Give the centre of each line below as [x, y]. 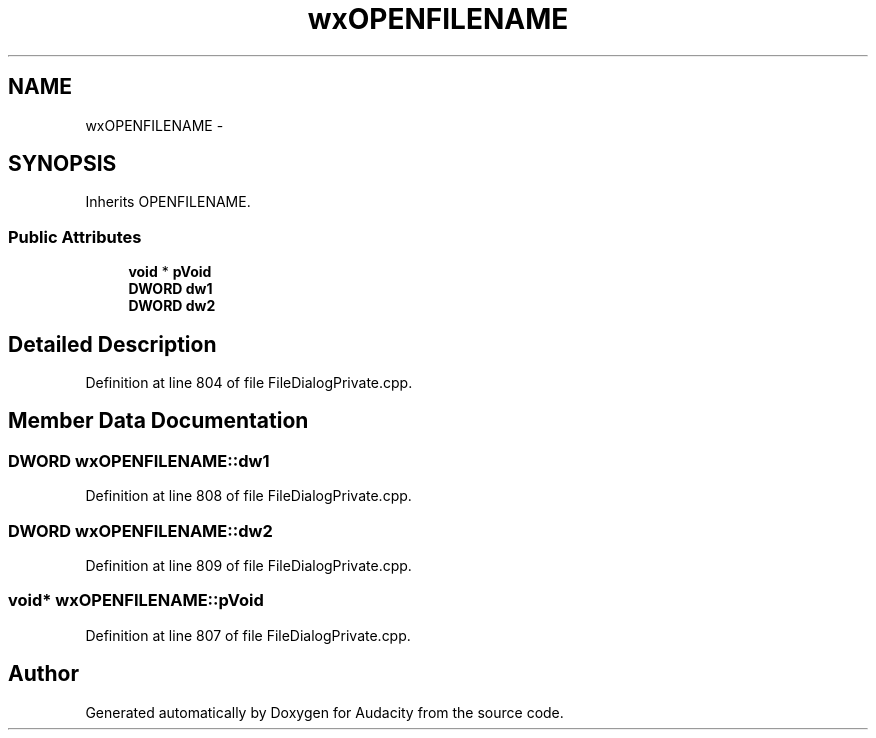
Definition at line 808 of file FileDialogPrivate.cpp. [248, 496]
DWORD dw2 [172, 306]
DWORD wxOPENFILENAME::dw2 [140, 530]
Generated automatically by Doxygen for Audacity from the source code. [324, 712]
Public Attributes [75, 236]
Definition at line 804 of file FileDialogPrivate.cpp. [249, 383]
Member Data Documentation [158, 421]
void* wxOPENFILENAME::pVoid [136, 600]
